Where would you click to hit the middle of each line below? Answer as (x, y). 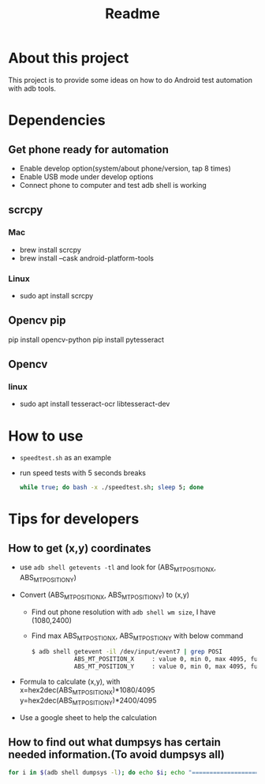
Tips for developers (74, 519)
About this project (69, 58)
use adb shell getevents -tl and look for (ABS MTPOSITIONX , (118, 568)
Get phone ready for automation (89, 150)
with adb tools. (32, 88)
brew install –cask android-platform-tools (86, 258)
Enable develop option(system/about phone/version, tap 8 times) (125, 168)
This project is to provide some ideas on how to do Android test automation (131, 80)
